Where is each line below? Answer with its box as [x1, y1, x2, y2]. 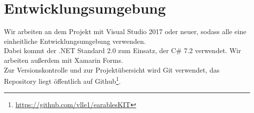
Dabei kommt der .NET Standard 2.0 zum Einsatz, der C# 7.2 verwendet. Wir [4, 45, 241, 56]
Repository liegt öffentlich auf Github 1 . [4, 75, 121, 86]
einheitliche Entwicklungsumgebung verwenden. [4, 36, 146, 46]
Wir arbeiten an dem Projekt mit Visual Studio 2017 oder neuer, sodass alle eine [4, 26, 247, 37]
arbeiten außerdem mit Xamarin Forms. [4, 55, 123, 65]
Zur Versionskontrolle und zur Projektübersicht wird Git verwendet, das [4, 64, 220, 75]
